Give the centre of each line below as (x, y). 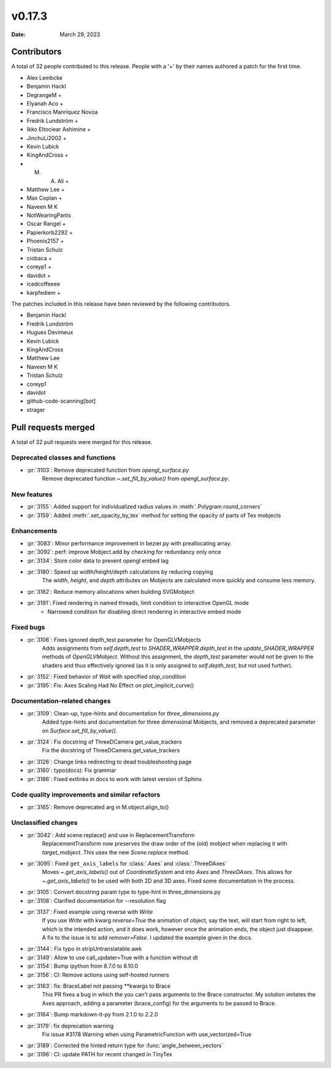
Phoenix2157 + (45, 241)
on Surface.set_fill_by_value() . (80, 730)
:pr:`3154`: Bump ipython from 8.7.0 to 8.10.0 (82, 966)
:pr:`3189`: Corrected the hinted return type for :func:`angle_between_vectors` (125, 1046)
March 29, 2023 (80, 34)
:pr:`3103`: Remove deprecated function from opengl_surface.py (108, 470)
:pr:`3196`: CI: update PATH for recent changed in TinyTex (100, 1054)
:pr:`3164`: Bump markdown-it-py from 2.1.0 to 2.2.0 (93, 1015)
